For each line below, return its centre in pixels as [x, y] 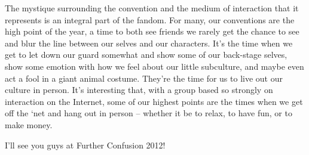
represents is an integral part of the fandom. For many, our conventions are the [150, 19]
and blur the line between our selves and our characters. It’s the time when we [149, 43]
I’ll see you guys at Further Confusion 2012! [85, 145]
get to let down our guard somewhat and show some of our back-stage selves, [146, 55]
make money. [29, 124]
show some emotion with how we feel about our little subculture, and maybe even [154, 66]
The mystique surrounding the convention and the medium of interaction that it [152, 8]
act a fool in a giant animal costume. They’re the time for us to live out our [144, 78]
